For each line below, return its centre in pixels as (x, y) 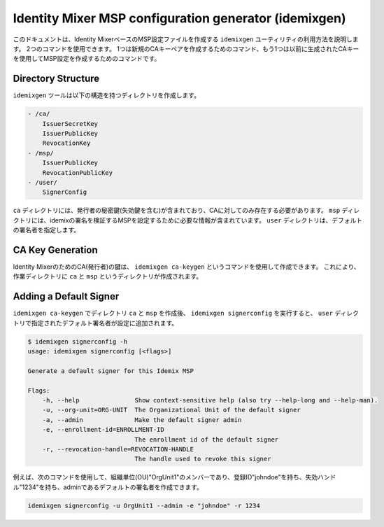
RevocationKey (66, 143)
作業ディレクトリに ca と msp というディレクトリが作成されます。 (108, 276)
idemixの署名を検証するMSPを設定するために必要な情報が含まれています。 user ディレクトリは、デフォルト (206, 220)
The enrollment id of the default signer (207, 440)
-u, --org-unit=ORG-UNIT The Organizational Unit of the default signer (171, 410)
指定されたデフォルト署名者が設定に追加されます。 (105, 323)
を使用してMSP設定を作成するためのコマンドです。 (87, 59)
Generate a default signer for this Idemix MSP (111, 371)
